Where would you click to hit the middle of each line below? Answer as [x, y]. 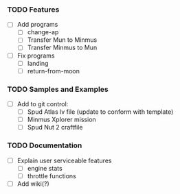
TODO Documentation [45, 145]
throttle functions [52, 175]
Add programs [37, 25]
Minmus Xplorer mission [61, 120]
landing [38, 63]
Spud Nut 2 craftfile [55, 128]
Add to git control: [43, 104]
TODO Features [33, 10]
